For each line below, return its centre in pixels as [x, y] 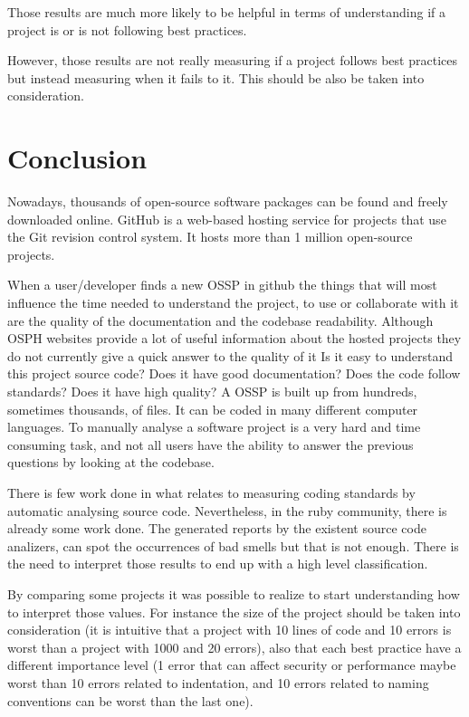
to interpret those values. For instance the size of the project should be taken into [234, 612]
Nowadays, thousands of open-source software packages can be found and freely [228, 201]
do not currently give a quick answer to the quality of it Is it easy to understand [230, 355]
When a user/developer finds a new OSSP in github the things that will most [222, 285]
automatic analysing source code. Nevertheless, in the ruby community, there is [227, 510]
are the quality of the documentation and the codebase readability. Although [220, 320]
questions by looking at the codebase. [111, 462]
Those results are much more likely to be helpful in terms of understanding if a [226, 12]
